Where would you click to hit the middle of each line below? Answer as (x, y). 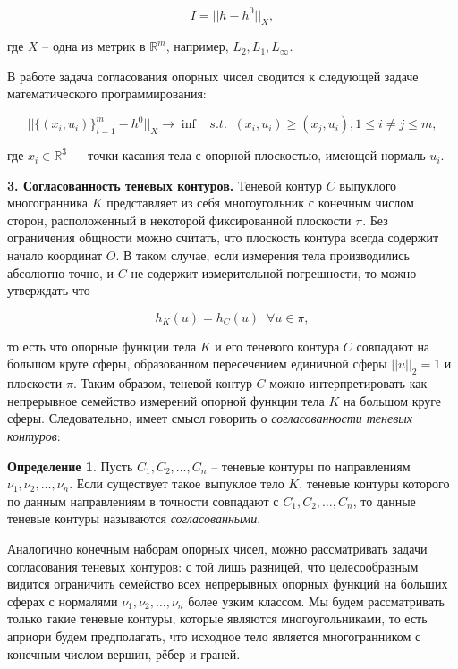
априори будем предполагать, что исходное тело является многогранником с (214, 635)
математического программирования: (107, 93)
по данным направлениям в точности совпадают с (143, 500)
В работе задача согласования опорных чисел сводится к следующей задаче (213, 76)
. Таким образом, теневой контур (162, 383)
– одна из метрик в (94, 46)
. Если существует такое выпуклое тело (177, 483)
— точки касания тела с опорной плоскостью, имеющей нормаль (248, 155)
